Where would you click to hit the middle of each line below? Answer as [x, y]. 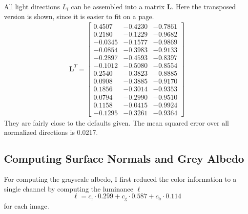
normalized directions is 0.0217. [51, 132]
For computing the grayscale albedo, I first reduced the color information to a [120, 179]
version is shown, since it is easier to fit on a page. [79, 16]
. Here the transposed [204, 6]
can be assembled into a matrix [118, 6]
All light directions [32, 6]
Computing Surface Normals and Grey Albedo [124, 159]
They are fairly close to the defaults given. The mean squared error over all [116, 122]
